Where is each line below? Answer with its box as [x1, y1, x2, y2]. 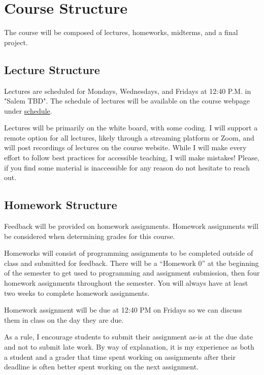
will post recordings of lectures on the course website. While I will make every [4, 142, 247, 153]
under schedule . [4, 105, 52, 116]
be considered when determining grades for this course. [4, 230, 175, 241]
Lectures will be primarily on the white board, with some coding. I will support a [4, 122, 258, 133]
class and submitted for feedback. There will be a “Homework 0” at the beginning [4, 257, 259, 268]
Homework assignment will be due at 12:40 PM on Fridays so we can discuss [4, 304, 242, 315]
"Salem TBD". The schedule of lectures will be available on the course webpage [4, 95, 250, 106]
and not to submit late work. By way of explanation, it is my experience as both [4, 342, 254, 352]
